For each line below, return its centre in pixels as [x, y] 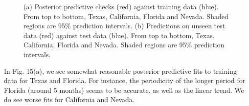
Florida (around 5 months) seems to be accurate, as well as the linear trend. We [124, 90]
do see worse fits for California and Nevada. [69, 99]
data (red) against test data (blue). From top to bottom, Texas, [119, 35]
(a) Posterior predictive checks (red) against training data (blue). [121, 6]
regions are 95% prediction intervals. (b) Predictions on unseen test [124, 26]
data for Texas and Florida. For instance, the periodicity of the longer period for [125, 80]
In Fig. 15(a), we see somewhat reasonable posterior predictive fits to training [120, 71]
